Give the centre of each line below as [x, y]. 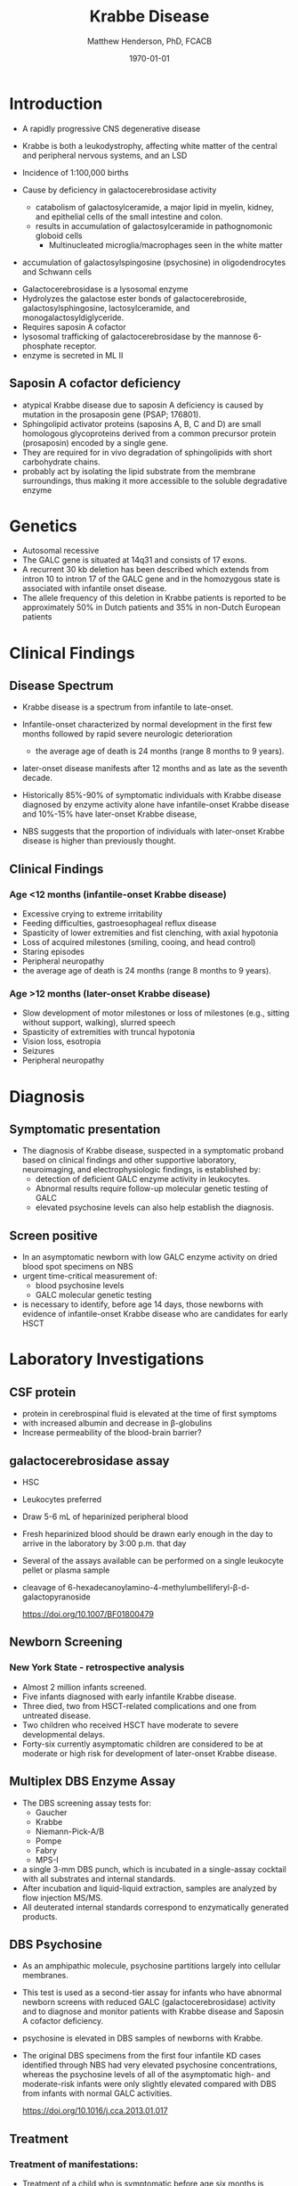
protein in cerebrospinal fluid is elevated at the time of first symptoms [149, 1414]
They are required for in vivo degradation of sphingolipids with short [147, 452]
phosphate [42, 346]
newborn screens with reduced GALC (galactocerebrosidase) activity [149, 2002]
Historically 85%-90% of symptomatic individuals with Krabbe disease [152, 795]
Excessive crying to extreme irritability [92, 914]
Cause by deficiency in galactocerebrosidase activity [119, 190]
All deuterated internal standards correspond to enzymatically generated [155, 1907]
